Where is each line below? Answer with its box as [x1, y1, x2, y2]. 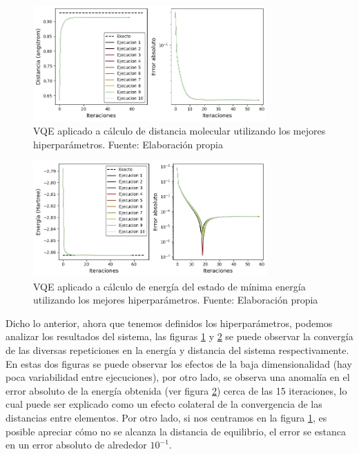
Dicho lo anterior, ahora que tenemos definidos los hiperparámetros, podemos [6, 315, 333, 330]
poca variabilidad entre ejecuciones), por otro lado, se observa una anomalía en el [6, 370, 350, 384]
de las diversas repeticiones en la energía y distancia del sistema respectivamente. [6, 343, 349, 357]
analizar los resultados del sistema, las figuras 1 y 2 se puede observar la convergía [6, 329, 353, 344]
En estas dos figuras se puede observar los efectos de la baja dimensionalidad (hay [6, 356, 352, 371]
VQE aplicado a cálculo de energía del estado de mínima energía [33, 279, 306, 293]
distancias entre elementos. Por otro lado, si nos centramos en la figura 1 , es [6, 411, 327, 425]
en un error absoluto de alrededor [6, 437, 147, 452]
